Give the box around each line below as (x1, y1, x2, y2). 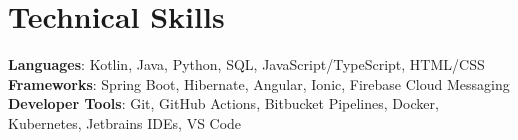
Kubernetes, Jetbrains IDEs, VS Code (8, 112, 242, 133)
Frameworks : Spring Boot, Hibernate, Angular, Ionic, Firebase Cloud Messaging (8, 73, 510, 94)
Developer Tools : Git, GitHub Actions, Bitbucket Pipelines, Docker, (8, 93, 439, 114)
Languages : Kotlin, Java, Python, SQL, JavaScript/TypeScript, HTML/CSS (8, 54, 485, 75)
